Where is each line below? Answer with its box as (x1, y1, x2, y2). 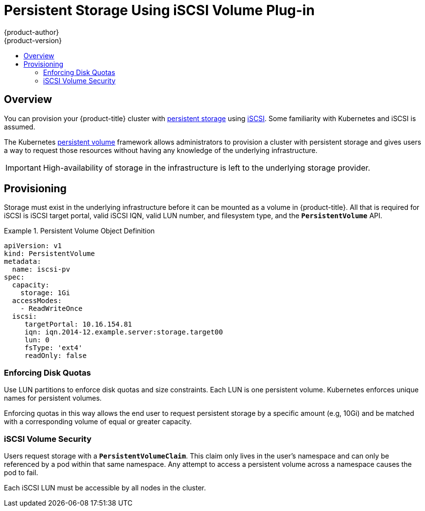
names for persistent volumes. (4, 394, 102, 403)
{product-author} (4, 27, 59, 36)
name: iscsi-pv (12, 265, 70, 274)
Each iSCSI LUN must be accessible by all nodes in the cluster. (4, 483, 206, 492)
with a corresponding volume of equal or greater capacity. (4, 417, 192, 426)
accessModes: (12, 297, 62, 305)
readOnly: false (25, 352, 87, 360)
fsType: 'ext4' (25, 344, 83, 352)
